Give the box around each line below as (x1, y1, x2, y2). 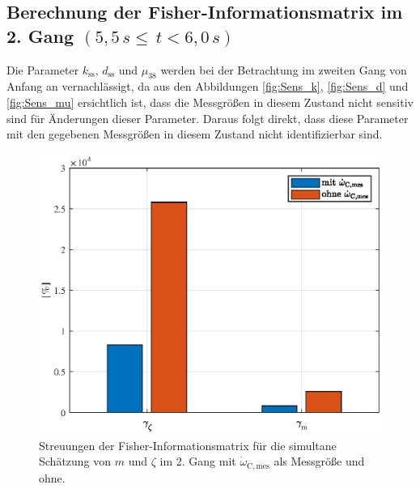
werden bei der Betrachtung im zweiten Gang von (160, 61, 407, 78)
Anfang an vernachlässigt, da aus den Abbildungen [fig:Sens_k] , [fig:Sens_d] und (6, 78, 409, 95)
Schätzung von (39, 453, 112, 470)
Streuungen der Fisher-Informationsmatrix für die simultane (39, 436, 337, 453)
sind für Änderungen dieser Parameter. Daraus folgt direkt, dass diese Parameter (6, 109, 409, 126)
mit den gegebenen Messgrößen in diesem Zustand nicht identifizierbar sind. (6, 125, 383, 142)
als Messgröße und (274, 453, 365, 470)
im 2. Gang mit (159, 453, 236, 470)
